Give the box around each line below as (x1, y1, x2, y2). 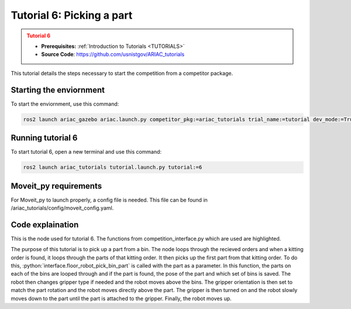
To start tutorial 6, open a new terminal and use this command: (11, 148, 162, 155)
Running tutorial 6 (11, 133, 78, 143)
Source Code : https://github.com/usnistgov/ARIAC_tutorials (41, 51, 185, 58)
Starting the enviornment (11, 85, 105, 95)
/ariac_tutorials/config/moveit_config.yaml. (11, 204, 114, 211)
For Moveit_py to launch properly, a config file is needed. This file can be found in (11, 196, 208, 203)
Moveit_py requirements (11, 181, 102, 191)
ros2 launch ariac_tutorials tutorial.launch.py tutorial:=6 (23, 164, 202, 171)
